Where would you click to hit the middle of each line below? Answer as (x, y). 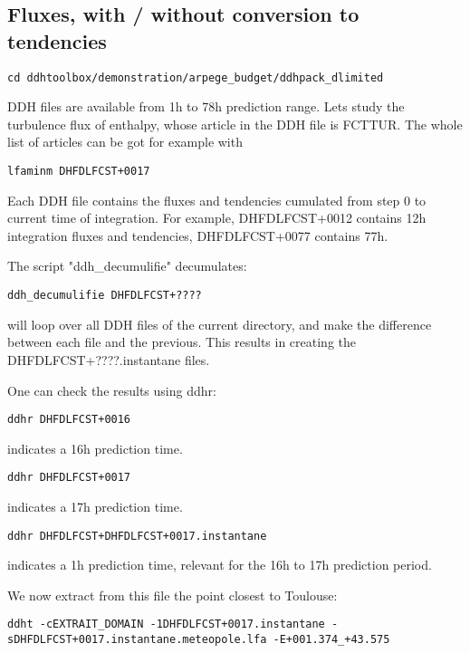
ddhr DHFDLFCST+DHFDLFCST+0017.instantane (137, 536)
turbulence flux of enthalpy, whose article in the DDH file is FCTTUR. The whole (235, 124)
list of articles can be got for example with (125, 142)
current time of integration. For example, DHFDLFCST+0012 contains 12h (217, 218)
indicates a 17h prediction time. (95, 506)
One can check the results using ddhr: (112, 390)
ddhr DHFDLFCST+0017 (69, 478)
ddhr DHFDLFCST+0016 (69, 420)
